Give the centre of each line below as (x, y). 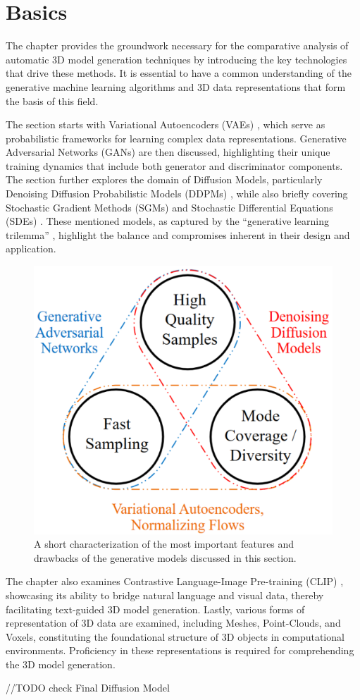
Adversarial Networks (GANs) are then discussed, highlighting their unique (168, 152)
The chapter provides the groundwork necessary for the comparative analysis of (177, 45)
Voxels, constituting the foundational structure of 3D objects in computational (175, 636)
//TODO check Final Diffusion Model (88, 688)
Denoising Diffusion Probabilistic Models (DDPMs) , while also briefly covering (177, 194)
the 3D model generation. (61, 664)
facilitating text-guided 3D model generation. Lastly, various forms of (155, 609)
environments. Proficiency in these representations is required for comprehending (180, 650)
